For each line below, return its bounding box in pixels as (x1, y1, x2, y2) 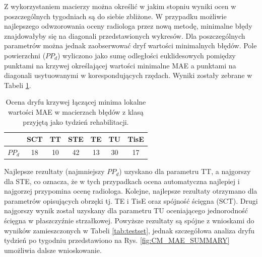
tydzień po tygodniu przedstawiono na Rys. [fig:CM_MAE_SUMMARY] (4, 235, 230, 245)
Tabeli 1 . (4, 79, 31, 90)
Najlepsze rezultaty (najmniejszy (4, 166, 105, 177)
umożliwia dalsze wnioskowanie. (4, 244, 102, 255)
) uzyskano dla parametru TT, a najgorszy (119, 166, 251, 177)
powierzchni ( (4, 50, 46, 60)
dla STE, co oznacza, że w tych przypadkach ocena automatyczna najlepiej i (4, 176, 240, 186)
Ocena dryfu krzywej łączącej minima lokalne (6, 97, 146, 107)
